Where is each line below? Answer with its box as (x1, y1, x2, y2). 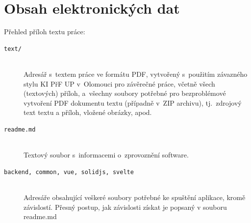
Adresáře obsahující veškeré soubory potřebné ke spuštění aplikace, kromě (24, 192, 246, 202)
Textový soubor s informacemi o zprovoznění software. (24, 150, 189, 160)
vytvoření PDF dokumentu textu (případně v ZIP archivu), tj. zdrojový (24, 97, 242, 108)
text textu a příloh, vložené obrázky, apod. (24, 107, 152, 117)
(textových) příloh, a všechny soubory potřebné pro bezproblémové (24, 88, 226, 98)
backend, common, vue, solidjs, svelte (4, 168, 134, 176)
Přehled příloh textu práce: (4, 26, 85, 37)
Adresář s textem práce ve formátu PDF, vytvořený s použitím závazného (24, 68, 248, 79)
